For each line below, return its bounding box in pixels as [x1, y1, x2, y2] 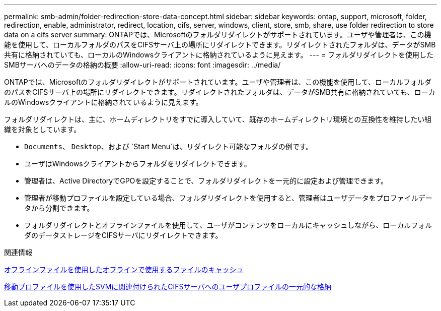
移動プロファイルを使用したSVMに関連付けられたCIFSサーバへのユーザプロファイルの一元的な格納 [4, 282, 332, 291]
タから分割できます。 [24, 204, 94, 212]
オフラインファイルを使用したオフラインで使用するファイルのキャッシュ [4, 265, 244, 274]
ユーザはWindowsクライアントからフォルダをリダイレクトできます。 [24, 159, 251, 168]
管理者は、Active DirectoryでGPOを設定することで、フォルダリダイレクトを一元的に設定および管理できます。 [24, 176, 388, 185]
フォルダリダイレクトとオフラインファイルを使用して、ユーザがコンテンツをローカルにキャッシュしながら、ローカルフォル [24, 221, 432, 229]
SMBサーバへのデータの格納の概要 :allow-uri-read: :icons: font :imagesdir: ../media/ [4, 60, 281, 69]
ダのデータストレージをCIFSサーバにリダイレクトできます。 [24, 231, 223, 239]
